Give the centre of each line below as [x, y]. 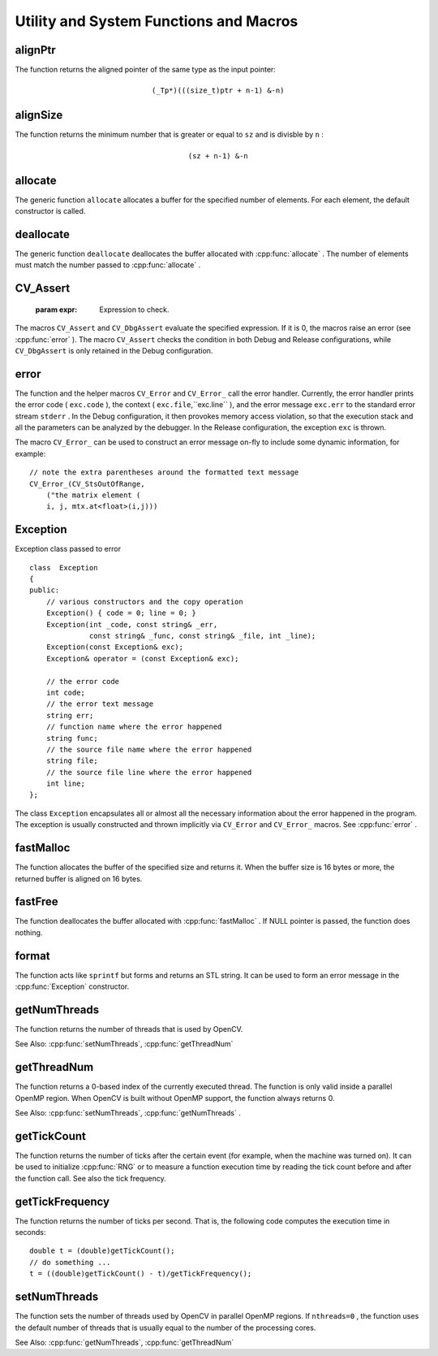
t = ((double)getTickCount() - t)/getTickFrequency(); [141, 1274]
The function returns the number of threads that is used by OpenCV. [129, 1029]
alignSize [39, 115]
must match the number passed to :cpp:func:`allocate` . [108, 265]
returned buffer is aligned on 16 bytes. [79, 878]
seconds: [30, 1233]
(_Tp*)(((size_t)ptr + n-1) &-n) [218, 91]
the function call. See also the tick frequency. [90, 1178]
